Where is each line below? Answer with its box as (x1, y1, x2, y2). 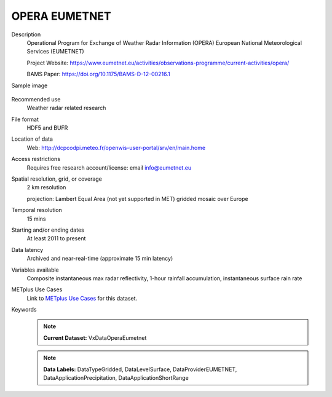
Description (11, 31, 41, 38)
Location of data (11, 135, 53, 143)
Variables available (11, 266, 60, 273)
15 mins (26, 215, 46, 222)
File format (11, 116, 39, 123)
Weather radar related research (26, 104, 106, 112)
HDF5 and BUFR (26, 124, 68, 132)
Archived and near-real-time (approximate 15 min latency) (26, 255, 173, 262)
